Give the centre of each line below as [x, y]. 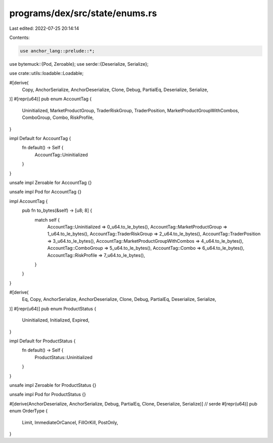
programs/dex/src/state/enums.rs [83, 13]
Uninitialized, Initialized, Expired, [56, 320]
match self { [47, 219]
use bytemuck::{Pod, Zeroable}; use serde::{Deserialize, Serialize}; [79, 64]
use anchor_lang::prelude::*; [57, 51]
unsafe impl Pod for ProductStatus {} [48, 394]
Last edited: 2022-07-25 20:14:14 [44, 28]
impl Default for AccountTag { [40, 139]
